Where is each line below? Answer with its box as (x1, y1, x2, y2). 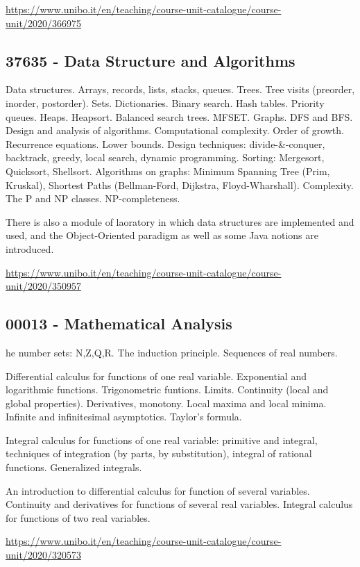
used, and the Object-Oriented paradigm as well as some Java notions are (6, 228, 318, 243)
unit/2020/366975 (6, 15, 81, 30)
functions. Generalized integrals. (6, 460, 142, 475)
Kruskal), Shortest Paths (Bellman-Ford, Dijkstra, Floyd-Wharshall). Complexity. (6, 177, 354, 192)
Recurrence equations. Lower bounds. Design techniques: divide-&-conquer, (6, 136, 325, 151)
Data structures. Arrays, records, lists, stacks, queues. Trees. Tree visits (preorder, (6, 82, 355, 97)
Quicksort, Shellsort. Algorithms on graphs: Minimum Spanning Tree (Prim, (6, 163, 330, 178)
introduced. (6, 241, 54, 256)
